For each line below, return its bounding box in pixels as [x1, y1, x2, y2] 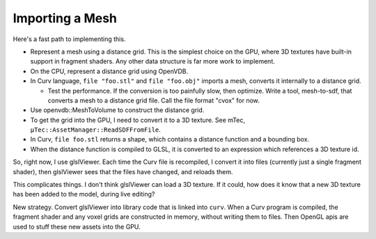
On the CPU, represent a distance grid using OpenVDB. [30, 67, 189, 75]
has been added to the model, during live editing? [13, 190, 155, 199]
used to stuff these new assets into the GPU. [13, 222, 141, 231]
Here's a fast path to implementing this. [13, 35, 126, 43]
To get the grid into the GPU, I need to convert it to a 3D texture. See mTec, [30, 116, 245, 124]
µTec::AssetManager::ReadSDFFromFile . [30, 125, 162, 134]
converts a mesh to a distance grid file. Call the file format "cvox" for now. [47, 96, 260, 105]
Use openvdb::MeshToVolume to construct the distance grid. [30, 106, 205, 114]
